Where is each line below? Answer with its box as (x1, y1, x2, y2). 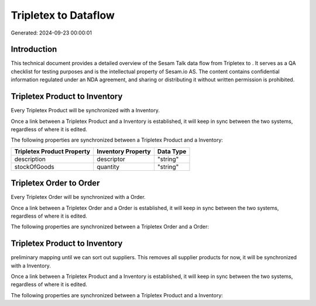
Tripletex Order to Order (11, 178, 100, 188)
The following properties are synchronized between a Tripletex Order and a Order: (11, 223, 209, 231)
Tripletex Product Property (14, 147, 91, 155)
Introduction (11, 44, 57, 54)
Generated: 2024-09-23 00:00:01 (11, 29, 92, 36)
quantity (97, 163, 120, 171)
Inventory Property (97, 147, 152, 155)
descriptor (97, 155, 126, 163)
